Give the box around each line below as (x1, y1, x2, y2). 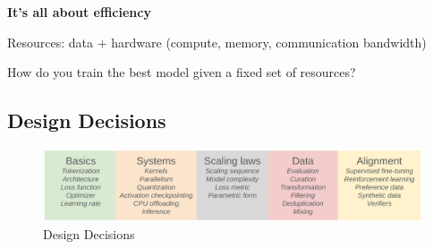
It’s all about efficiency (7, 3, 151, 21)
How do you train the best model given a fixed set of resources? (7, 63, 356, 82)
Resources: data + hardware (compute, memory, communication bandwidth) (7, 32, 427, 51)
